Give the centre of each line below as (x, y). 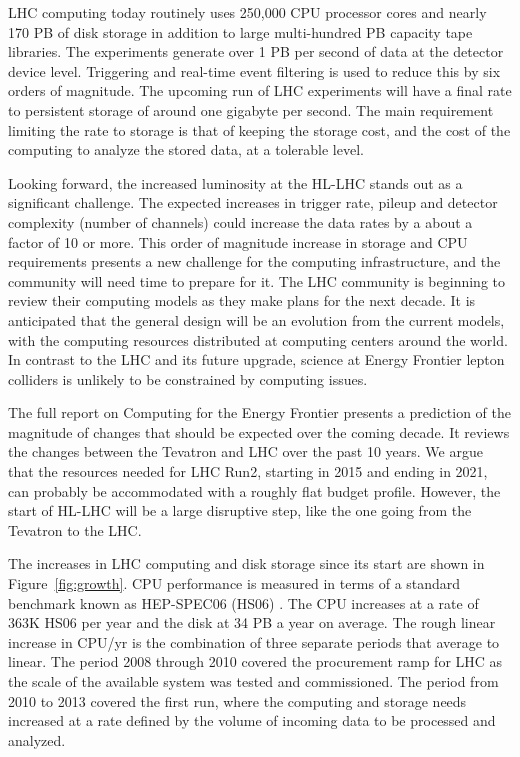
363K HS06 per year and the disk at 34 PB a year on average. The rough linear (252, 622)
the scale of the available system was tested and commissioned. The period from (253, 681)
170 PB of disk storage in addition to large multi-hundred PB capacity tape (240, 31)
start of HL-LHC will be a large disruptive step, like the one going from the (240, 510)
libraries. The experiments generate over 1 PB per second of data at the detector (256, 51)
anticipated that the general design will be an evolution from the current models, (256, 319)
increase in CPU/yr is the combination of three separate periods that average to (254, 641)
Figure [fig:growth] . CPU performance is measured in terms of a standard (234, 583)
